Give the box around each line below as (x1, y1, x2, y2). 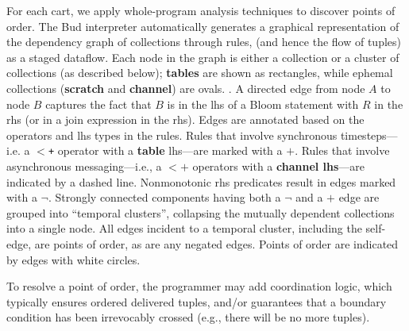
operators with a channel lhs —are (192, 158, 365, 174)
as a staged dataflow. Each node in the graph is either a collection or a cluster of (6, 48, 399, 65)
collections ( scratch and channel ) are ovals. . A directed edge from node (6, 79, 365, 96)
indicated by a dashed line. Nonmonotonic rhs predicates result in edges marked (6, 173, 396, 190)
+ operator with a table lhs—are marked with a (48, 142, 283, 159)
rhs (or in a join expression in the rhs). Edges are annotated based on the (6, 111, 365, 128)
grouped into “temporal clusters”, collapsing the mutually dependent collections (6, 204, 395, 221)
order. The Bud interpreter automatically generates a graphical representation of (6, 17, 399, 34)
